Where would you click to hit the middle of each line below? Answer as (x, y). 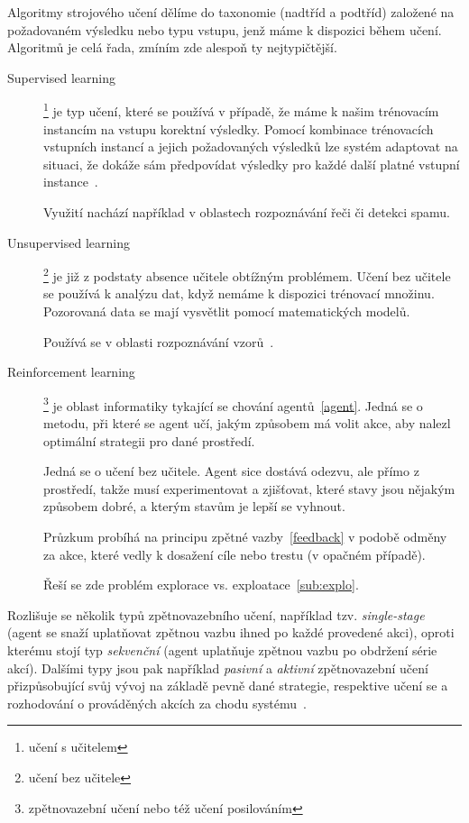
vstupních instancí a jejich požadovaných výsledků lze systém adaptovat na (251, 146)
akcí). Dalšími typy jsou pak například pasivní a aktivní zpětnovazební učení (218, 668)
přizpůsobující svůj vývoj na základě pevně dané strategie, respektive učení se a (228, 686)
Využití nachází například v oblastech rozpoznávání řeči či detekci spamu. (247, 212)
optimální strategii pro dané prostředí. (149, 440)
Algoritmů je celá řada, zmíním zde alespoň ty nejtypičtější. (172, 47)
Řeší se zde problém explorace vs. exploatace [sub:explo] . (201, 585)
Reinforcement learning (71, 372)
